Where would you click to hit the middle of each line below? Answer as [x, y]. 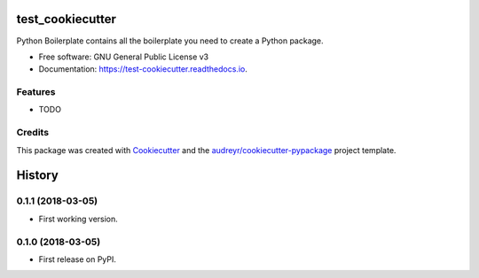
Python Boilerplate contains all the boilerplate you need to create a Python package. [170, 41]
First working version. [79, 219]
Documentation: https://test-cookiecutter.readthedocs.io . [143, 69]
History [38, 176]
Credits [32, 133]
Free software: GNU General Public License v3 [124, 57]
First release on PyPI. [78, 259]
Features [36, 92]
